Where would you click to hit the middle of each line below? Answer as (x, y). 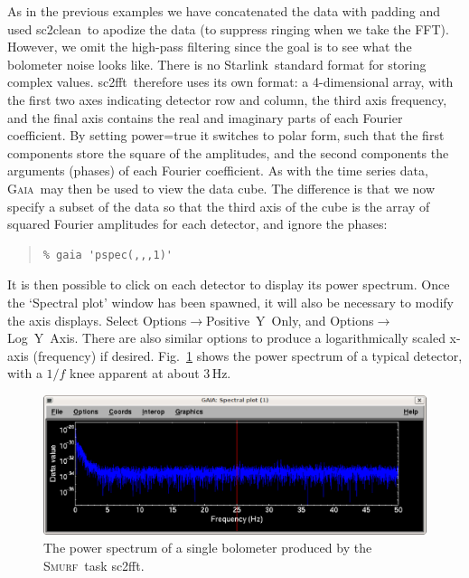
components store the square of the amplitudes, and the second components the (228, 152)
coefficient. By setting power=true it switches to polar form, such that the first (226, 135)
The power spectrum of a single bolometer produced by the (208, 547)
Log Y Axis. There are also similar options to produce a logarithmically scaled (226, 338)
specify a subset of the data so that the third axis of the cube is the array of (219, 206)
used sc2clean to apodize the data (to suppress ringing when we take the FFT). (228, 28)
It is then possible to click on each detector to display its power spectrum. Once (229, 284)
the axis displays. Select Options (97, 320)
